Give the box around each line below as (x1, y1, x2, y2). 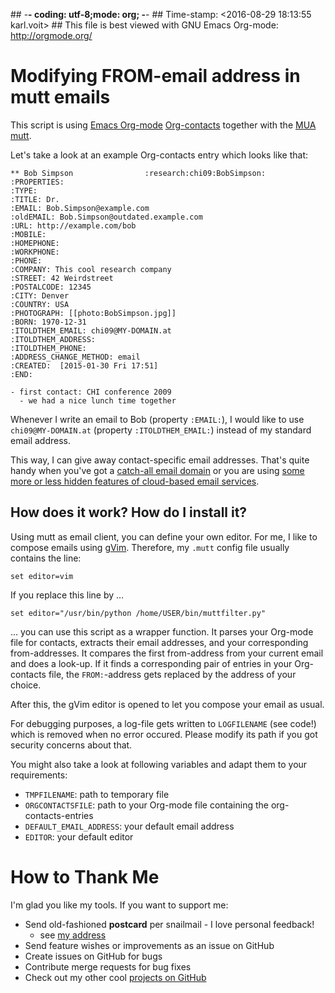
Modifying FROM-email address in (10, 65, 301, 88)
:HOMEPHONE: (10, 238, 60, 248)
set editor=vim (10, 571, 74, 581)
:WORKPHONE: (10, 247, 60, 257)
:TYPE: (10, 185, 38, 196)
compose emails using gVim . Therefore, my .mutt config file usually (10, 541, 290, 553)
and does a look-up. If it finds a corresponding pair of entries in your (10, 657, 293, 669)
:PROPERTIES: (10, 177, 65, 187)
